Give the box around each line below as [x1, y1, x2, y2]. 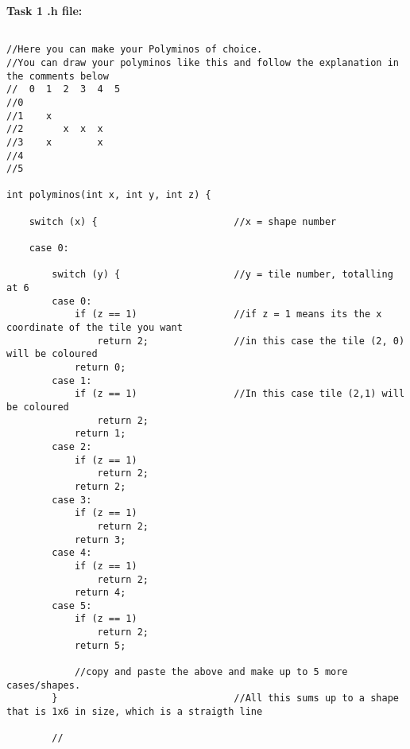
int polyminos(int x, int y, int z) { [6, 189, 211, 201]
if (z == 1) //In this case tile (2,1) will [74, 388, 405, 400]
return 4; [74, 587, 126, 599]
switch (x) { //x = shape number [29, 215, 337, 227]
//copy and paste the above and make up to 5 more [74, 666, 348, 678]
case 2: [52, 440, 92, 452]
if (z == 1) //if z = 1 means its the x [74, 309, 382, 320]
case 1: [52, 374, 92, 386]
